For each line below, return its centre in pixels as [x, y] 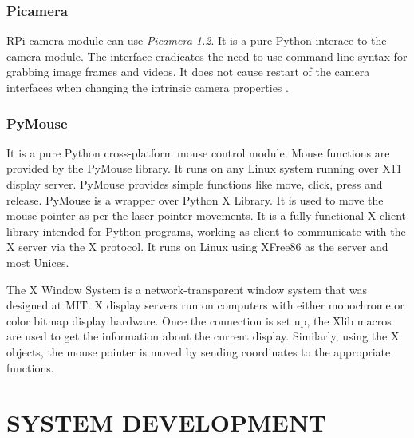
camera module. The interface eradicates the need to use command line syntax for [207, 56]
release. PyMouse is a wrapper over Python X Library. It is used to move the [195, 199]
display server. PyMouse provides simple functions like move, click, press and [195, 184]
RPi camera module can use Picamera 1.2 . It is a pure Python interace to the [197, 40]
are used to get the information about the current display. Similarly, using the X [203, 336]
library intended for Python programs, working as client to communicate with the [206, 231]
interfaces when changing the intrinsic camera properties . [148, 87]
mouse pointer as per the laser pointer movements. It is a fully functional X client [207, 215]
